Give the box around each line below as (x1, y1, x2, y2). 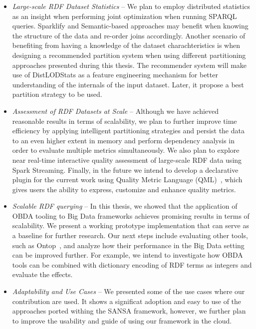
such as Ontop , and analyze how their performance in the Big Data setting (12, 240, 245, 250)
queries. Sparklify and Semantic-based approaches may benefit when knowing (12, 20, 249, 31)
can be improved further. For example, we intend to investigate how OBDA (12, 250, 243, 260)
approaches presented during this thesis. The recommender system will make (12, 59, 247, 70)
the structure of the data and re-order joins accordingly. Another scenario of (12, 30, 246, 40)
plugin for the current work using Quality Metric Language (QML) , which (12, 174, 243, 185)
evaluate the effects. (12, 269, 73, 280)
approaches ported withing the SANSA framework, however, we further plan (12, 306, 246, 316)
